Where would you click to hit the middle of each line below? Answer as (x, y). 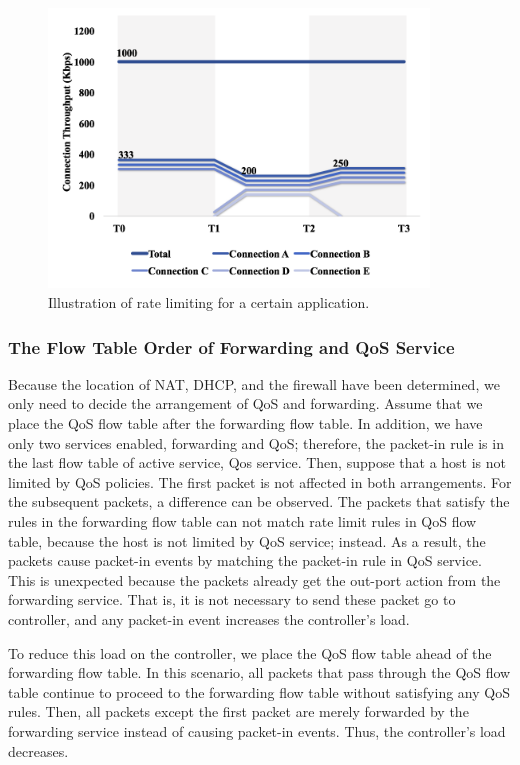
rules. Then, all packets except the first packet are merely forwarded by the (238, 711)
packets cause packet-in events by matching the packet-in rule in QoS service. (245, 560)
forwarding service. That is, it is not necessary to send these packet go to (232, 599)
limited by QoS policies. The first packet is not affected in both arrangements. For (260, 481)
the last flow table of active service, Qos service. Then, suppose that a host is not (257, 462)
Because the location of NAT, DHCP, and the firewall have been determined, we (254, 383)
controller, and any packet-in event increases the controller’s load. (209, 618)
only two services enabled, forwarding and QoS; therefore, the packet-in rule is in (256, 442)
